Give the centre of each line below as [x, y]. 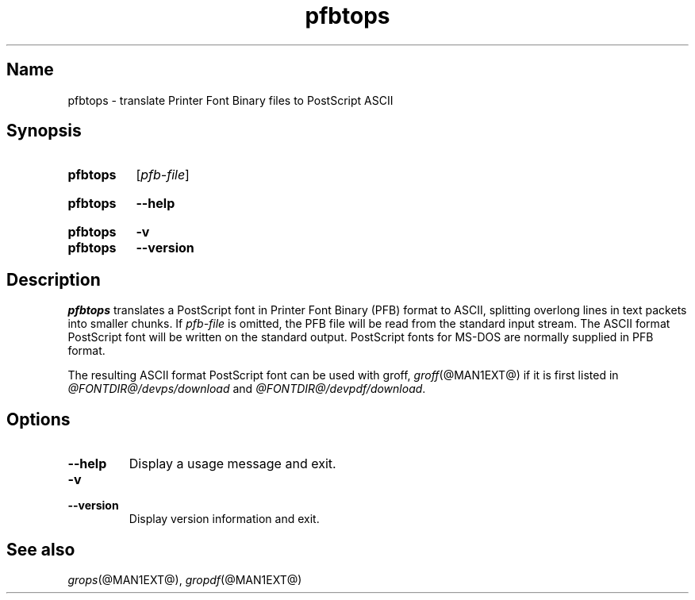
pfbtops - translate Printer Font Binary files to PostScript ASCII [230, 100]
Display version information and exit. [224, 519]
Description [54, 279]
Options [38, 419]
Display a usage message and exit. [232, 464]
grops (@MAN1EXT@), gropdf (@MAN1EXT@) [185, 579]
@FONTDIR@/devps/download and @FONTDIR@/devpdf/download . [247, 389]
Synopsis [44, 131]
